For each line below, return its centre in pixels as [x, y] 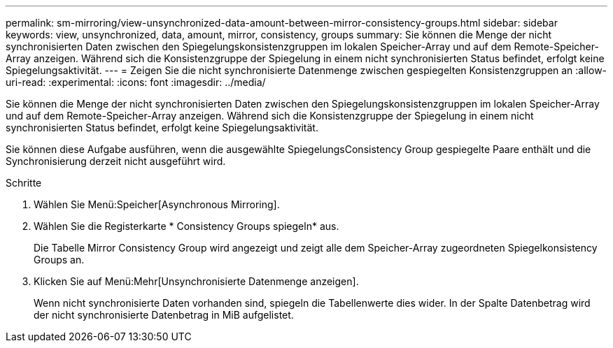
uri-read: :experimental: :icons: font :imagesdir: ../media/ [136, 82]
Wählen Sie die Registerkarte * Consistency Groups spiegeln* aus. [186, 226]
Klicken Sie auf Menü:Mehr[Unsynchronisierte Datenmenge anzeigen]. [196, 281]
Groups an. [59, 260]
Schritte [24, 183]
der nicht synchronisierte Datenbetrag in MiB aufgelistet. [164, 315]
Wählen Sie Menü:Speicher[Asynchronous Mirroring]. [157, 204]
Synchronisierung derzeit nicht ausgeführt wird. [116, 161]
